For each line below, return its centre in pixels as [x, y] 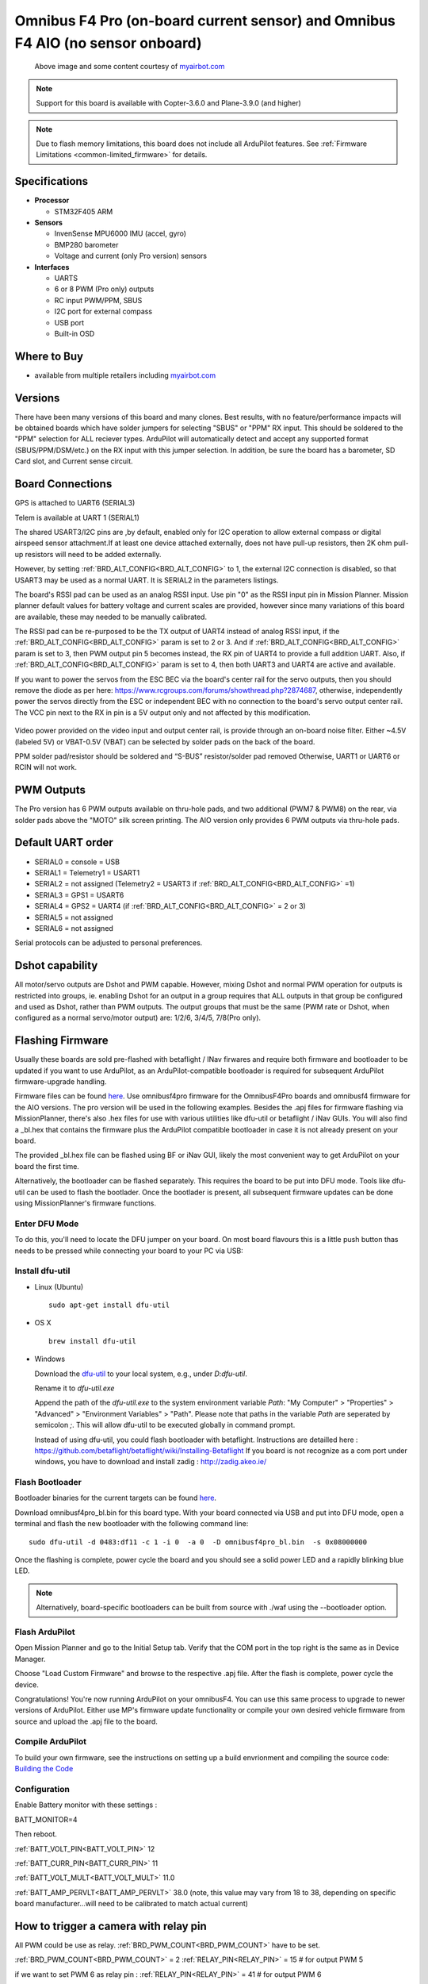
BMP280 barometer [86, 244]
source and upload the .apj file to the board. [86, 1721]
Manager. [30, 1659]
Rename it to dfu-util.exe [75, 1388]
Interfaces [52, 267]
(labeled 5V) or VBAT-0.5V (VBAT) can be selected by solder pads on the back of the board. [165, 741]
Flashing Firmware [61, 1041]
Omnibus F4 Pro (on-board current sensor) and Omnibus [205, 21]
